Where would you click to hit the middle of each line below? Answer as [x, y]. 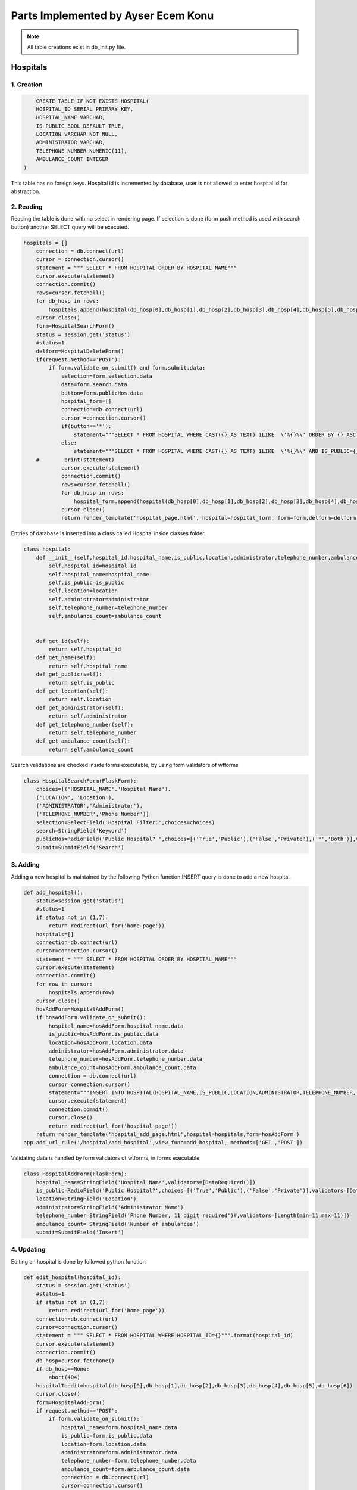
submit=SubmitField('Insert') [80, 1232]
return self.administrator [88, 716]
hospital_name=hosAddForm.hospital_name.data [116, 1026]
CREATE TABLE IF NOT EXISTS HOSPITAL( [93, 101]
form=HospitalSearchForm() [76, 326]
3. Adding [25, 865]
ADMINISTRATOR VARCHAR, [71, 142]
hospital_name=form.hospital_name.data [119, 1427]
